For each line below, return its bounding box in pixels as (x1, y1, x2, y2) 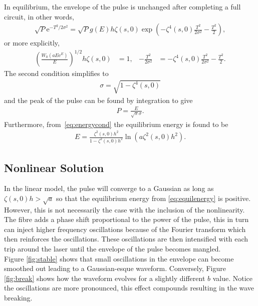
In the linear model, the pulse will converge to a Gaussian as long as (4, 183, 214, 193)
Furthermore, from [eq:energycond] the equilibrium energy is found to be (4, 118, 228, 129)
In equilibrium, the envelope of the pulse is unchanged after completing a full (4, 1, 241, 11)
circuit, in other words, (4, 11, 74, 21)
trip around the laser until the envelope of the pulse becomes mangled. (4, 243, 221, 254)
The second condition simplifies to (4, 68, 109, 78)
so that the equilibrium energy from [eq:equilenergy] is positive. (56, 192, 251, 203)
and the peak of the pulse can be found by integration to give (4, 94, 193, 105)
